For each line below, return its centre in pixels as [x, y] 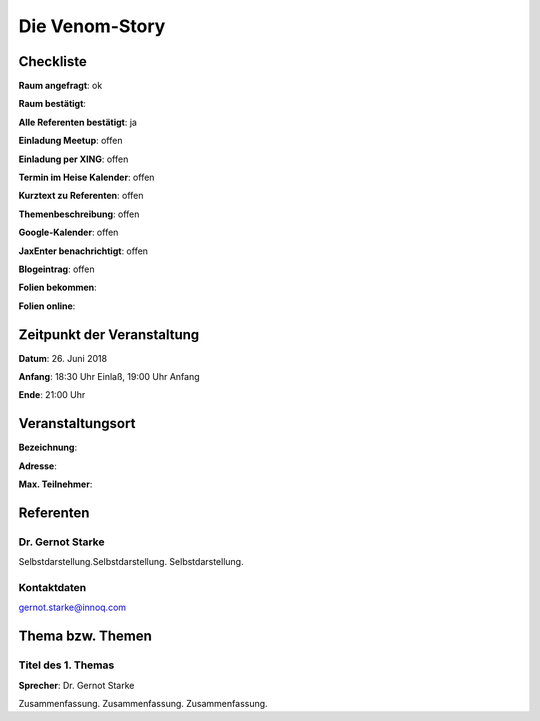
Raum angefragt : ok [60, 86]
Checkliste [52, 61]
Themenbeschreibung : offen [79, 214]
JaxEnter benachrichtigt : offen [83, 251]
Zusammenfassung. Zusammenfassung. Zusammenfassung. [143, 703]
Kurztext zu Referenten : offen [81, 196]
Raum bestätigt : [52, 104]
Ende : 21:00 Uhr [52, 395]
